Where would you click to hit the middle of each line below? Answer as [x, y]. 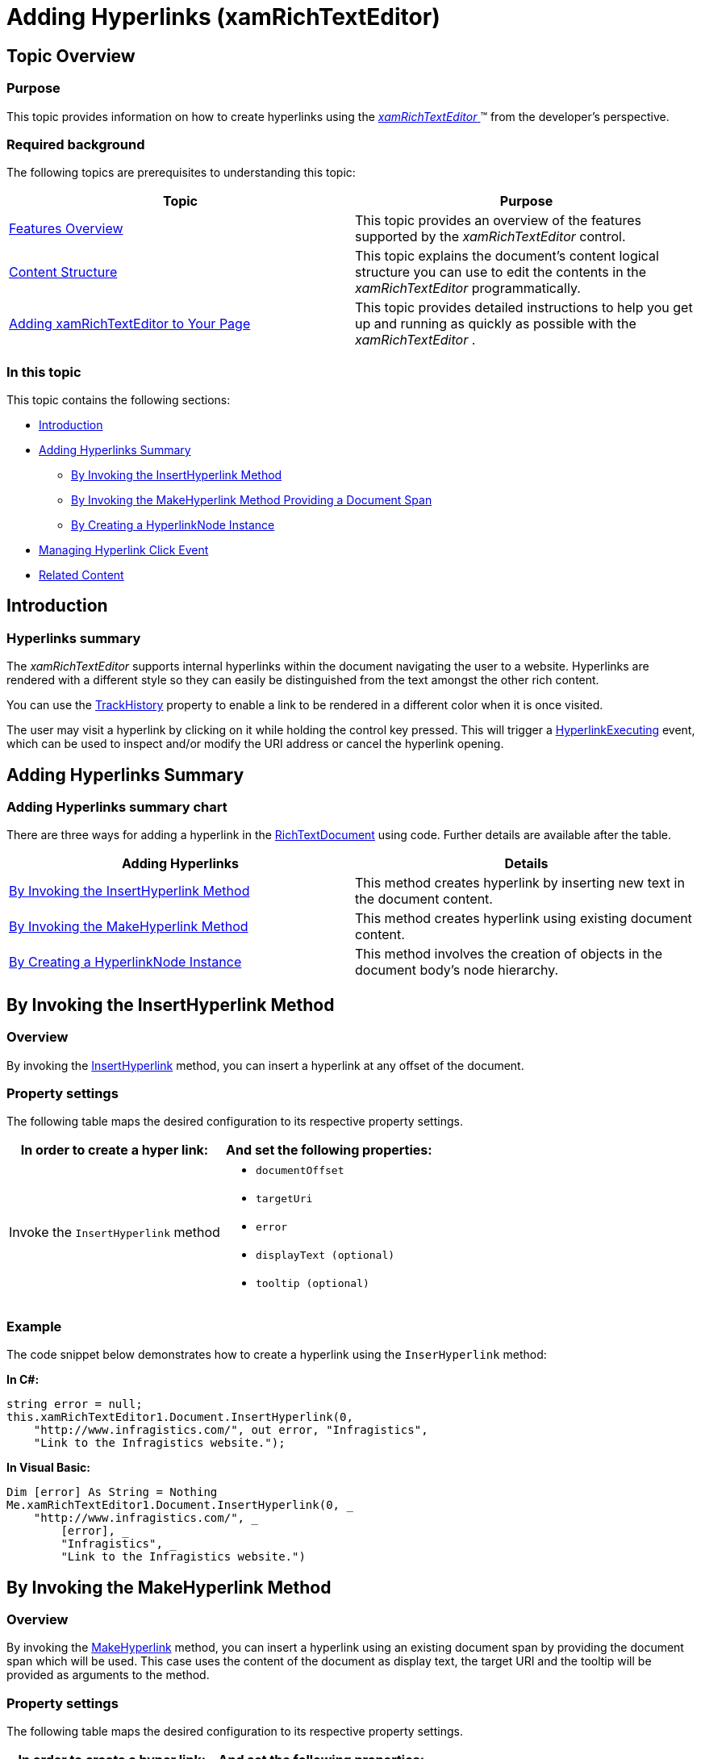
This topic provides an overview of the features [499, 221]
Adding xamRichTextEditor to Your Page [130, 324]
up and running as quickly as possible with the [496, 324]
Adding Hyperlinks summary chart [117, 807]
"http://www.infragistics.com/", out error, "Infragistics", [231, 1430]
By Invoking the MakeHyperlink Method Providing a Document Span [252, 500]
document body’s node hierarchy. [457, 970]
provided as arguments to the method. [108, 1675]
